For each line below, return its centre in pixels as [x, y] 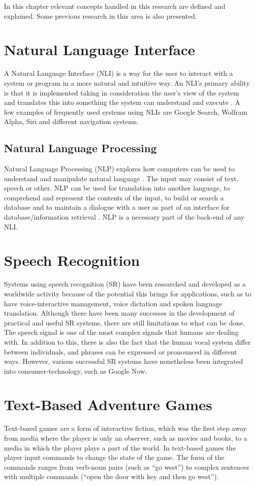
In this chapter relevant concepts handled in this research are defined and [115, 6]
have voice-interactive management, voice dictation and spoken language [113, 303]
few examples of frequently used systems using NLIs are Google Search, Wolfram [126, 112]
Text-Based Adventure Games [108, 404]
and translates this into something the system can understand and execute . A [122, 102]
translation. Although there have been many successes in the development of [119, 313]
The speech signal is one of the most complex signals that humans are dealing [121, 332]
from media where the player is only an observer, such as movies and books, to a [126, 438]
